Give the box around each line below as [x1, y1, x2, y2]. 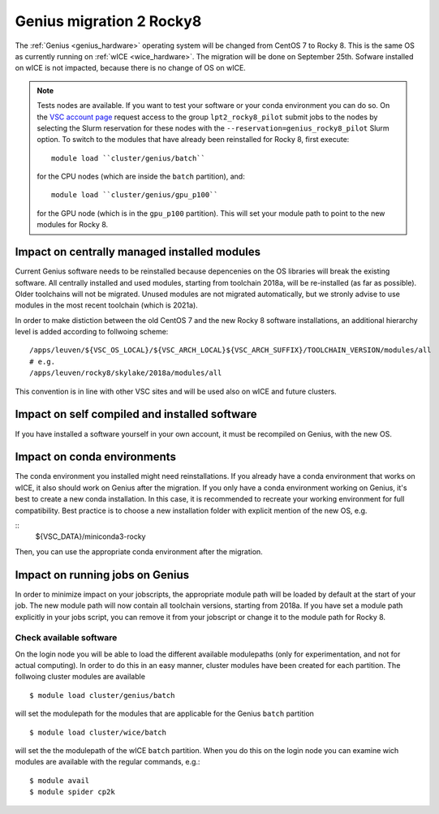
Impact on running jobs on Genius [15, 568, 190, 582]
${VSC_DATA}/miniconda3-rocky [35, 532, 146, 541]
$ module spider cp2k [29, 787, 115, 797]
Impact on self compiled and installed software [15, 407, 257, 421]
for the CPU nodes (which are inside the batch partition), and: [37, 171, 245, 182]
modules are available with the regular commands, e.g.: [15, 757, 200, 767]
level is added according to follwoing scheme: [15, 327, 169, 337]
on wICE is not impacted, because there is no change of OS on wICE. [15, 63, 247, 73]
